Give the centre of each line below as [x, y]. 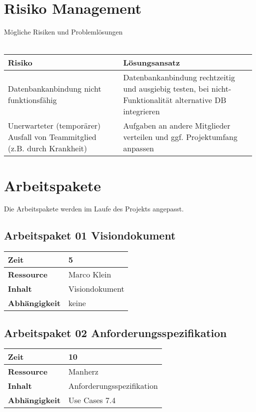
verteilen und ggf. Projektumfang [180, 137]
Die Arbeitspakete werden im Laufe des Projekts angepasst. [94, 209]
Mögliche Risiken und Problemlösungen [63, 32]
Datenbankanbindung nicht [55, 89]
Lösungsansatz [152, 63]
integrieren [142, 111]
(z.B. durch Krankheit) [48, 148]
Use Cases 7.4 [92, 400]
